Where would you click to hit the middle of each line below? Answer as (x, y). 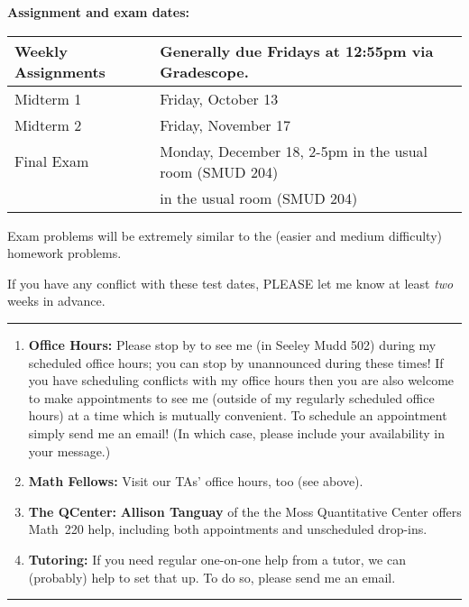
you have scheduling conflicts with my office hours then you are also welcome (241, 380)
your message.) (69, 451)
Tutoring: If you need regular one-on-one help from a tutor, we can (217, 559)
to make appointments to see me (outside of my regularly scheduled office (231, 397)
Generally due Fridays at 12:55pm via (297, 51)
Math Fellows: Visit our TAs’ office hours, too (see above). (196, 481)
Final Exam (52, 161)
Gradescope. (204, 71)
